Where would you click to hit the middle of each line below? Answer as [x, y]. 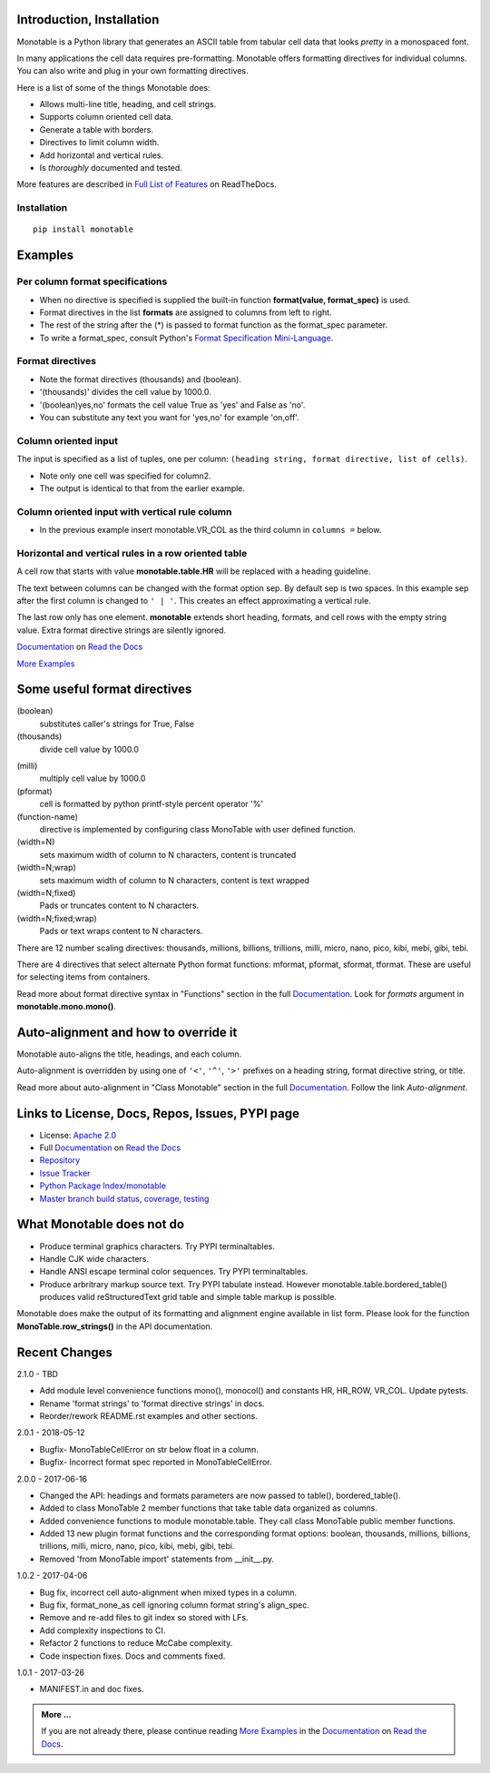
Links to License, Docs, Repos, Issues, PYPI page [158, 1113]
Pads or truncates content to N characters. [119, 906]
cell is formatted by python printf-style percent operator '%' [151, 804]
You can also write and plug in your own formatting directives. [132, 71]
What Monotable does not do [101, 1224]
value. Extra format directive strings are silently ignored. [122, 630]
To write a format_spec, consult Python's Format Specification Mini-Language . [186, 338]
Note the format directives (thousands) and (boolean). [141, 379]
